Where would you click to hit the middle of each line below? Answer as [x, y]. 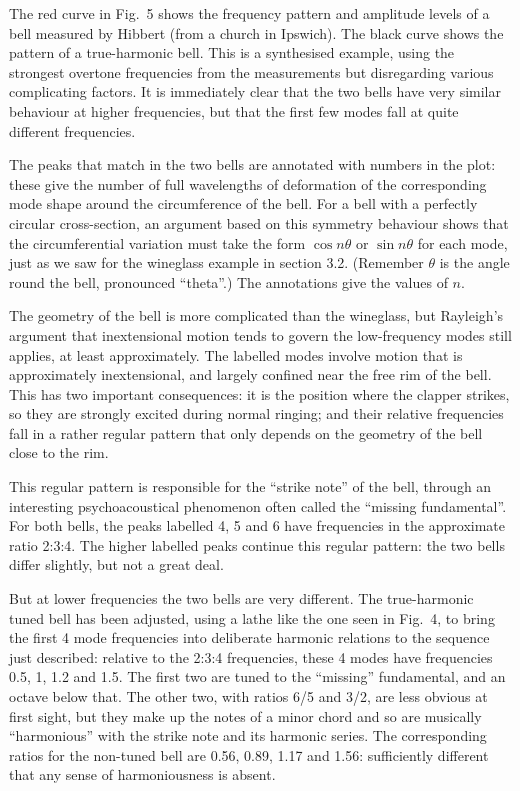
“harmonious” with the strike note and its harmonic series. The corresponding [248, 735]
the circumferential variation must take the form [157, 242]
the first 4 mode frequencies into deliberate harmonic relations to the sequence [249, 637]
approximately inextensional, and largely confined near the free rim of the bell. [250, 374]
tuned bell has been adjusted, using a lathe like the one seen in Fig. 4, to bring [252, 617]
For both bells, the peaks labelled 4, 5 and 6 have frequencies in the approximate [257, 525]
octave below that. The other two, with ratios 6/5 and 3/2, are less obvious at [248, 696]
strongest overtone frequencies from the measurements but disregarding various [251, 71]
